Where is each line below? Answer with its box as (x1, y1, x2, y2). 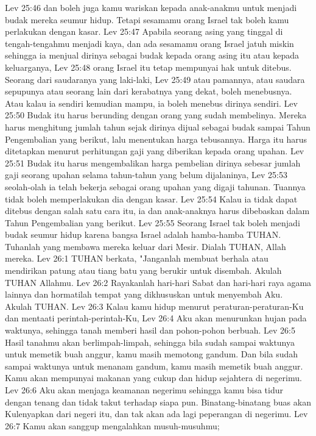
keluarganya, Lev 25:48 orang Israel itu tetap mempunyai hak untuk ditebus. (5, 60, 292, 73)
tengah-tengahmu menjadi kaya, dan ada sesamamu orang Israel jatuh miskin (5, 37, 294, 49)
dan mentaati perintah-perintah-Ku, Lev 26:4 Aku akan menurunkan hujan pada (5, 312, 307, 324)
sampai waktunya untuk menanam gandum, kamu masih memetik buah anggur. (5, 359, 303, 372)
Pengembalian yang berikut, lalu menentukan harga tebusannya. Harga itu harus (5, 132, 307, 145)
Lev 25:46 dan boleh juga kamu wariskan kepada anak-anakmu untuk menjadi (5, 1, 297, 13)
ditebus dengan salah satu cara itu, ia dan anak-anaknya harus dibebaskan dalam (5, 204, 310, 217)
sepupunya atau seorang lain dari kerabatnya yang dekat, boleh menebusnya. (5, 85, 292, 98)
